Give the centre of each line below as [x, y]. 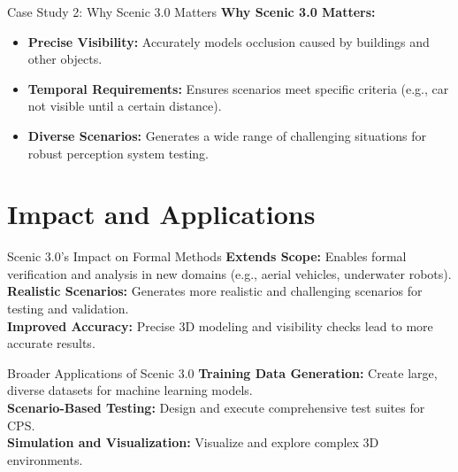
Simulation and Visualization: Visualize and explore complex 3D [193, 442]
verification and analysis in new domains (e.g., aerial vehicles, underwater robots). [229, 273]
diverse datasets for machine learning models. [130, 390]
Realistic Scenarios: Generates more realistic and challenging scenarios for [215, 291]
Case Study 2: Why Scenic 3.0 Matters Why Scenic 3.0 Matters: [191, 12]
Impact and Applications [161, 214]
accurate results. [51, 343]
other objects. [65, 59]
